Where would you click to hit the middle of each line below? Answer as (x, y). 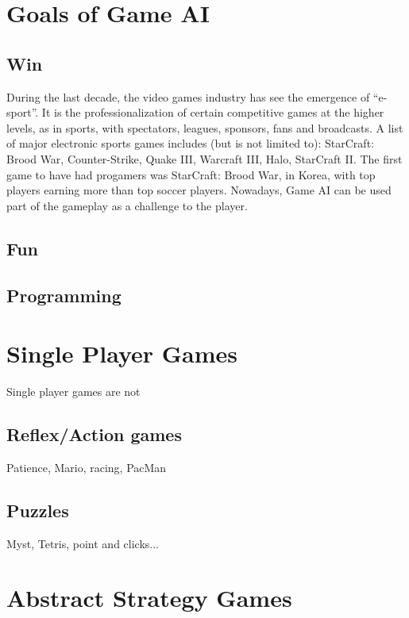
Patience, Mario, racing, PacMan (87, 467)
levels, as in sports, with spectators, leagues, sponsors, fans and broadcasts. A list (205, 127)
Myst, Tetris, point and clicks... (83, 543)
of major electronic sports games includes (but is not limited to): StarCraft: (190, 143)
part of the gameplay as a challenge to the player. (127, 205)
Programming (64, 295)
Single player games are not (73, 392)
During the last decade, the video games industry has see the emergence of (188, 96)
